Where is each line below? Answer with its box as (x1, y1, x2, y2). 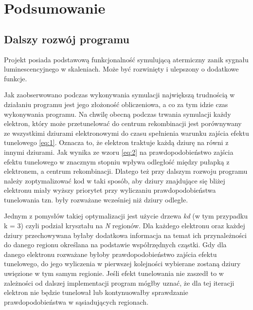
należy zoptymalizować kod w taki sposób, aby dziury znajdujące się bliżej (4, 175, 225, 185)
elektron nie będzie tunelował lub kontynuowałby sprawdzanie (4, 287, 188, 297)
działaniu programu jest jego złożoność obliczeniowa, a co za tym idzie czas (4, 99, 228, 109)
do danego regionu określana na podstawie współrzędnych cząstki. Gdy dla (4, 239, 227, 250)
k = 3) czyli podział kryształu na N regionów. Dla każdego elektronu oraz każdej (4, 220, 245, 231)
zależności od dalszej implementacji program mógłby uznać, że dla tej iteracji (4, 277, 235, 288)
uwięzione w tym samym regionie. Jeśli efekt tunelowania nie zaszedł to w (4, 268, 224, 278)
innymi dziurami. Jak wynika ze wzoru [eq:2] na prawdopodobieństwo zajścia (4, 146, 234, 157)
